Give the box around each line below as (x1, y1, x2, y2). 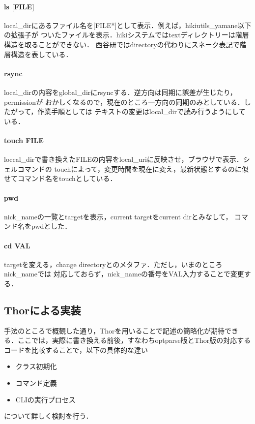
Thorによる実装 (4, 302, 81, 317)
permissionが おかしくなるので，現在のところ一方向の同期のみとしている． (4, 96, 244, 107)
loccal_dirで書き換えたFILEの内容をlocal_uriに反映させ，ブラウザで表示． (4, 154, 243, 164)
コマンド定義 (15, 378, 57, 388)
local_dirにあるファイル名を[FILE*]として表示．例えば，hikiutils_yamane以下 (4, 20, 252, 30)
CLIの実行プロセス (15, 394, 76, 404)
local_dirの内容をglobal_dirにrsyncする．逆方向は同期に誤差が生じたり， (4, 87, 237, 97)
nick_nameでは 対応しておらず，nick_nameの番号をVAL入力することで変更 (4, 269, 244, 279)
